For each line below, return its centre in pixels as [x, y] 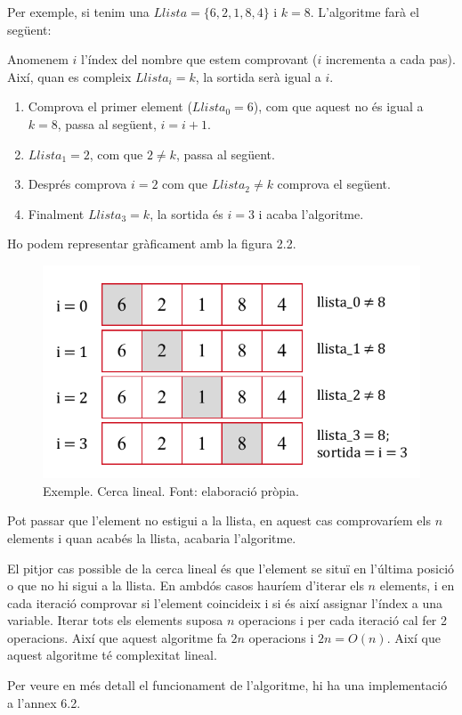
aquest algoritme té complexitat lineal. [112, 655]
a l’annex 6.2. [44, 702]
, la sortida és [186, 213]
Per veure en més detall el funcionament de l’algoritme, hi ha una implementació [227, 685]
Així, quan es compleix [69, 76]
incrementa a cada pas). [390, 59]
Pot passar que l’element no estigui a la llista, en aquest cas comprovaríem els [219, 520]
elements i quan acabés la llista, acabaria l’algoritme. [152, 537]
